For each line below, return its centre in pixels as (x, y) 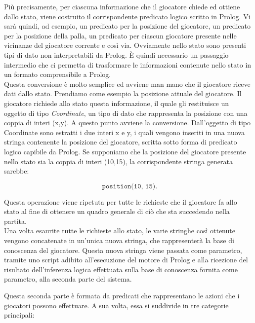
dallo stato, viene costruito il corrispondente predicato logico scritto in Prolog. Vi (127, 16)
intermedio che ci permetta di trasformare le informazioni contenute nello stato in (128, 64)
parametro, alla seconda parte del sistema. (68, 279)
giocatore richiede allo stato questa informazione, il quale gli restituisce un (117, 103)
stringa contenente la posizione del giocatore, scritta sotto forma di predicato (121, 142)
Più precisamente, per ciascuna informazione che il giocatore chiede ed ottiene (122, 6)
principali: (19, 315)
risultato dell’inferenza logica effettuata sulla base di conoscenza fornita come (121, 269)
